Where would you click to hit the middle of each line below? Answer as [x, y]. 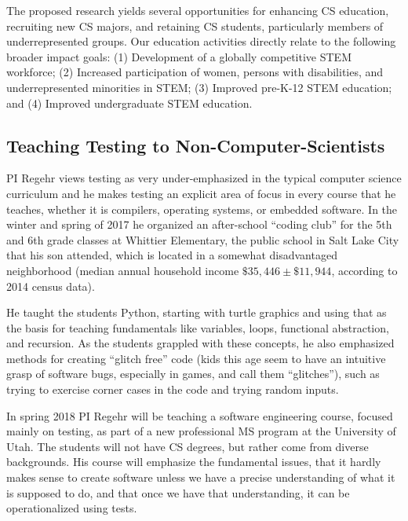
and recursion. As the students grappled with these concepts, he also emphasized [200, 343]
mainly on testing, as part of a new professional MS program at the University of [201, 431]
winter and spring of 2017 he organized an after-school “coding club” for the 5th [199, 224]
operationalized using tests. [72, 508]
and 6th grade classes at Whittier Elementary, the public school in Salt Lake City [203, 239]
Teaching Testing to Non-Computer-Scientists [196, 145]
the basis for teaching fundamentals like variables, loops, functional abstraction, [198, 327]
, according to [364, 270]
